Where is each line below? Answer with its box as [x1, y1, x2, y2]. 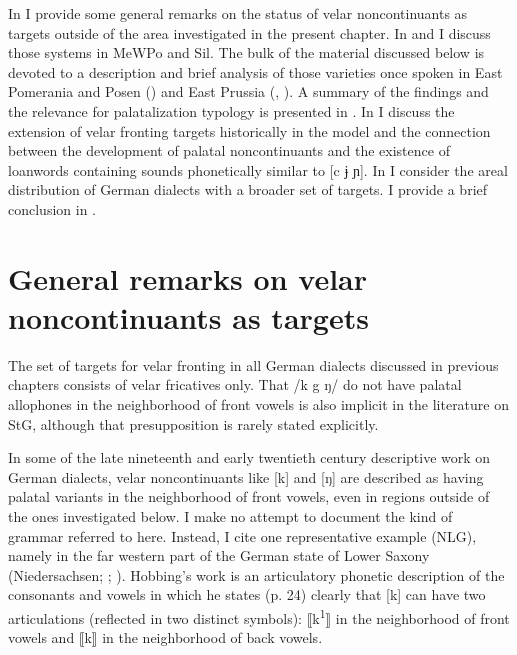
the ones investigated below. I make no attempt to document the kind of [8, 506, 453, 526]
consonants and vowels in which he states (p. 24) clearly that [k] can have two [8, 584, 486, 605]
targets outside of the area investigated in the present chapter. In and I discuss [8, 22, 491, 43]
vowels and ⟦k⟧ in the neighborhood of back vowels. [8, 627, 323, 648]
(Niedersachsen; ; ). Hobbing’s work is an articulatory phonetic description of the [8, 564, 505, 585]
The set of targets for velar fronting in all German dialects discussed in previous [8, 354, 499, 375]
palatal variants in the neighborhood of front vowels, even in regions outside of [8, 486, 490, 507]
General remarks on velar [8, 257, 367, 298]
